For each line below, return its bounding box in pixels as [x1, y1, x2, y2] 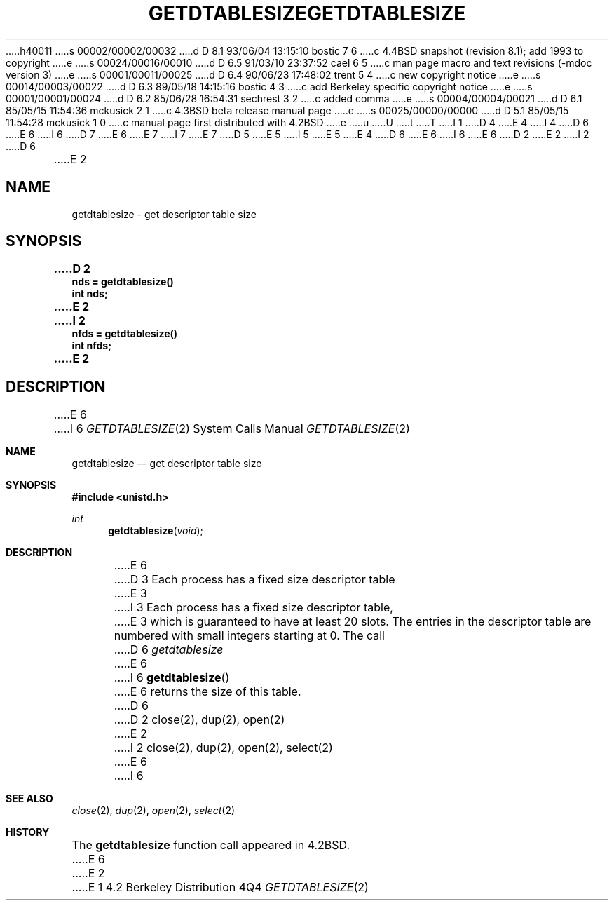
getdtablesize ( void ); [108, 525, 203, 537]
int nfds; [71, 339, 111, 352]
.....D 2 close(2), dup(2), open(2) [114, 712, 285, 727]
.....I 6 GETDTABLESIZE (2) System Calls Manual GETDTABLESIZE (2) [53, 421, 410, 436]
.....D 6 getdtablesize [114, 642, 224, 657]
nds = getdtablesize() [71, 276, 174, 288]
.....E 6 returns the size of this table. [114, 684, 301, 699]
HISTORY [6, 826, 50, 839]
